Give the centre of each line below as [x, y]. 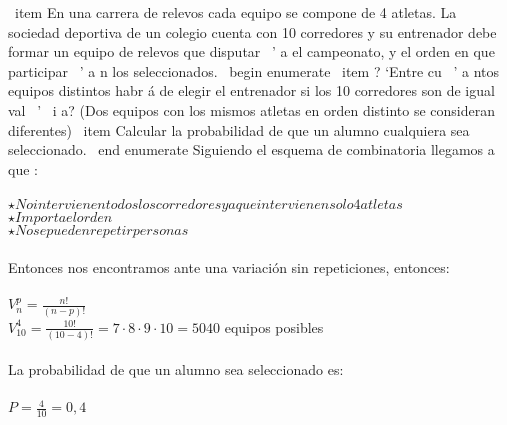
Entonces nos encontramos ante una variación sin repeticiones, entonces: [229, 266]
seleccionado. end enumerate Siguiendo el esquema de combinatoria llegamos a [251, 149]
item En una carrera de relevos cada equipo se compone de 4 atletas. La [235, 12]
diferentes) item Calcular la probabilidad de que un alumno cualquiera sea [239, 129]
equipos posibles [274, 326]
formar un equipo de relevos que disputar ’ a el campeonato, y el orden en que [251, 51]
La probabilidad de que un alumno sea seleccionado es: [176, 369]
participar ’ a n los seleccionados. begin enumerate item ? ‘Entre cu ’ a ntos [254, 70]
